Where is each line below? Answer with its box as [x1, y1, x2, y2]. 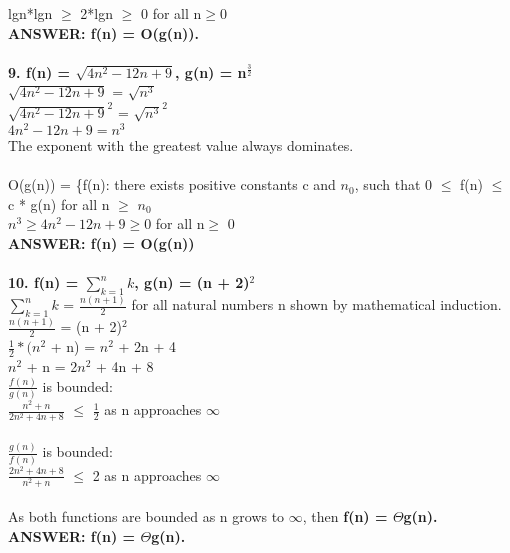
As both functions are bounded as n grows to [8, 506, 285, 527]
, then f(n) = [302, 506, 388, 527]
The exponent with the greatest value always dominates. [8, 134, 354, 155]
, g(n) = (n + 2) [134, 272, 250, 293]
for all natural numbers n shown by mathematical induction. [131, 294, 502, 315]
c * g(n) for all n [8, 193, 110, 214]
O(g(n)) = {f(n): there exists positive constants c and [8, 174, 336, 195]
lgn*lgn [8, 3, 53, 23]
